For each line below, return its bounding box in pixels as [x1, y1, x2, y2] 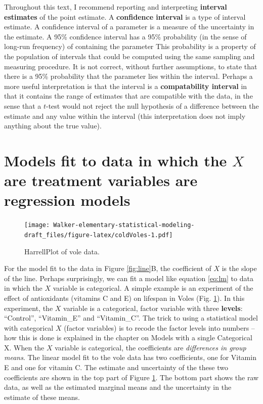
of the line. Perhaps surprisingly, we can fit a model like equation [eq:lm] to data [4, 273, 253, 283]
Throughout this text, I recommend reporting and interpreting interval [4, 2, 227, 12]
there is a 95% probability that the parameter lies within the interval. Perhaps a [4, 71, 253, 81]
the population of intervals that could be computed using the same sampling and [4, 51, 255, 61]
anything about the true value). [4, 120, 102, 131]
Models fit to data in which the [4, 150, 227, 170]
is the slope [222, 263, 257, 274]
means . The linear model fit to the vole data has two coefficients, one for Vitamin [4, 352, 256, 363]
